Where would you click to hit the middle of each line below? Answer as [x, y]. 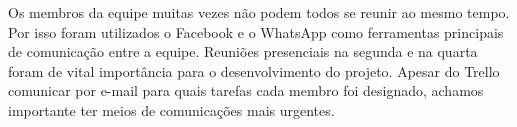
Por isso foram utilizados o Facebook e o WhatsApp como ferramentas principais [256, 31]
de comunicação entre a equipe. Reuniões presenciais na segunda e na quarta [243, 51]
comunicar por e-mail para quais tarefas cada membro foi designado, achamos [246, 90]
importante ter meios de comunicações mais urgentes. [171, 109]
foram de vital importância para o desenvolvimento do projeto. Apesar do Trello [254, 70]
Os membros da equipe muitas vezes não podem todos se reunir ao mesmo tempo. [259, 12]
